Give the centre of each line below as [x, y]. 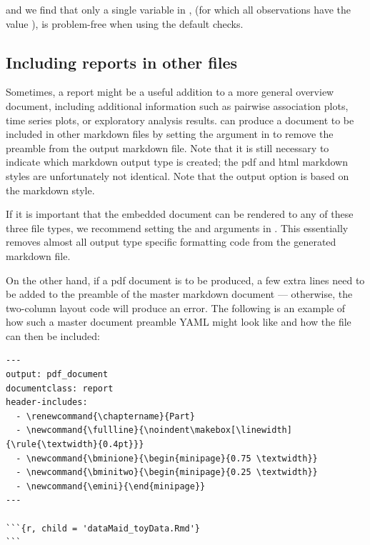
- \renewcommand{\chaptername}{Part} [105, 416]
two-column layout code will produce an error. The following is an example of [176, 307]
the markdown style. [50, 190]
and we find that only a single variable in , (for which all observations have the [178, 9]
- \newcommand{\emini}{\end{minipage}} [111, 486]
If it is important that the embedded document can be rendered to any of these [180, 214]
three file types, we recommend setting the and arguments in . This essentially [177, 227]
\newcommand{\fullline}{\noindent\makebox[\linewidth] [159, 430]
